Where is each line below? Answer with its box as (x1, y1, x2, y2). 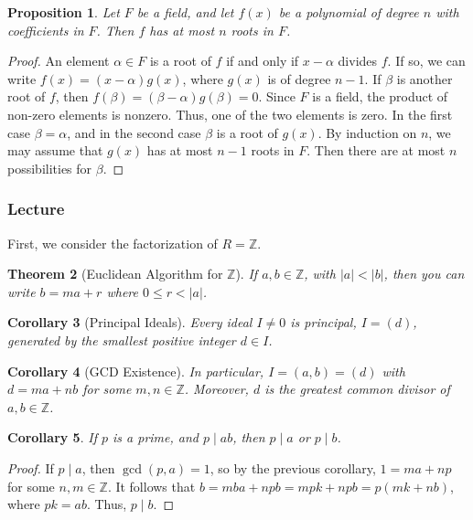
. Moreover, (184, 379, 249, 398)
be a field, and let (136, 3, 234, 21)
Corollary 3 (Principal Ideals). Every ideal (7, 313, 253, 332)
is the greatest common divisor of (264, 379, 450, 398)
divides (338, 51, 378, 70)
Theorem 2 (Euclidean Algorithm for (7, 264, 223, 283)
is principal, (290, 313, 357, 332)
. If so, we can (387, 51, 466, 70)
